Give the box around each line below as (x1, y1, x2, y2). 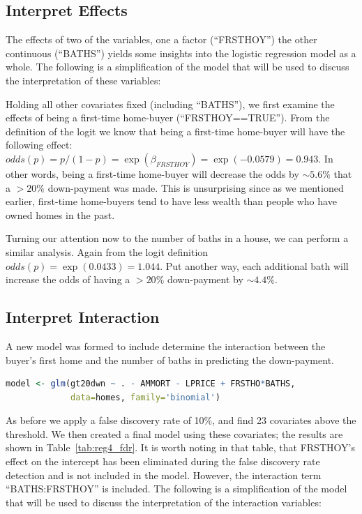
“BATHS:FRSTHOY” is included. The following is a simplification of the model (6, 481, 347, 496)
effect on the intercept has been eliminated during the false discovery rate (6, 454, 320, 469)
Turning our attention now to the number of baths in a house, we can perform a (6, 231, 349, 245)
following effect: (6, 137, 73, 152)
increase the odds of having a (6, 272, 130, 287)
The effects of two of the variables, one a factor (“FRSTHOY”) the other (6, 32, 317, 47)
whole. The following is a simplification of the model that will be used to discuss (6, 59, 349, 74)
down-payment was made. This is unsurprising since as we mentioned (47, 180, 344, 195)
